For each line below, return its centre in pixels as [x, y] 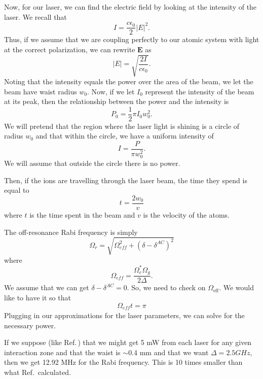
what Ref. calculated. [38, 372]
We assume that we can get [47, 287]
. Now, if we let [111, 91]
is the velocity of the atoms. [186, 215]
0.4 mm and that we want [168, 352]
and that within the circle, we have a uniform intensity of [125, 136]
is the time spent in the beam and [82, 215]
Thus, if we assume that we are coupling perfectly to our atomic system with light [132, 39]
